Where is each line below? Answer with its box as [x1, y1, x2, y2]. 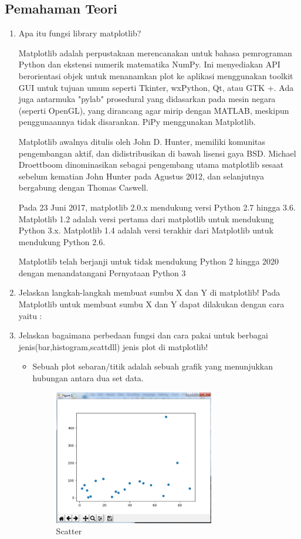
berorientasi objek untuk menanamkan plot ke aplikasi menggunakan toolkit [18, 69, 293, 82]
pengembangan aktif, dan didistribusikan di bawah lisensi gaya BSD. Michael [18, 147, 296, 159]
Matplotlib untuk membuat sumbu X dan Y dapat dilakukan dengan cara [18, 298, 285, 310]
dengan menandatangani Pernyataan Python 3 [18, 266, 186, 279]
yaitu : [18, 309, 42, 321]
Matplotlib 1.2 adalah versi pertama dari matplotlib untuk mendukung [18, 212, 274, 225]
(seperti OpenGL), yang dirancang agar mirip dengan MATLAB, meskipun [18, 104, 289, 116]
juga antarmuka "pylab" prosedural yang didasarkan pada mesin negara [18, 93, 276, 105]
